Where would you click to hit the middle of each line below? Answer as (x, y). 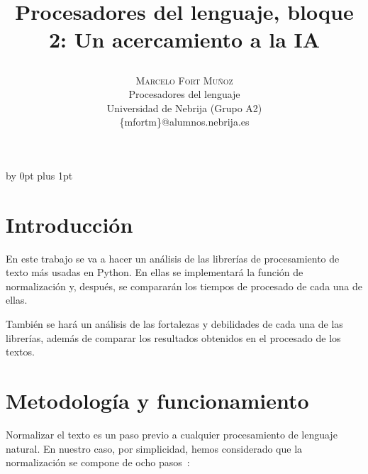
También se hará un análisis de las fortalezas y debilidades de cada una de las (174, 324)
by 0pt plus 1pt (39, 175)
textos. (20, 352)
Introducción (69, 224)
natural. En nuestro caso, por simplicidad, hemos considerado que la (154, 448)
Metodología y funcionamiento (157, 400)
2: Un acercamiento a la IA (184, 39)
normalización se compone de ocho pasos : (98, 462)
